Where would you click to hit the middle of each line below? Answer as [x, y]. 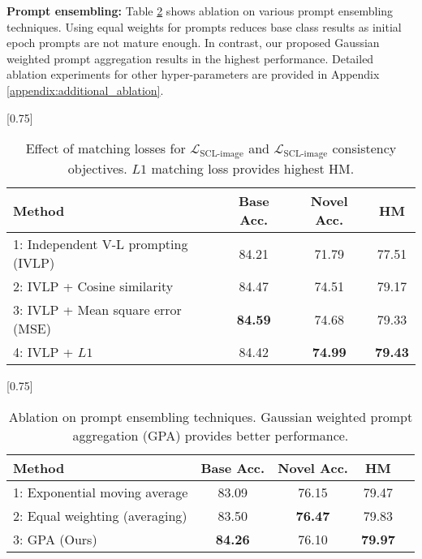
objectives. [97, 169]
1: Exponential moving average [101, 492]
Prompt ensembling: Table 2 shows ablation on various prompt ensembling [200, 11]
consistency [364, 148]
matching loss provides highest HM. [253, 169]
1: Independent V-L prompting [101, 244]
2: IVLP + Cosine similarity [93, 286]
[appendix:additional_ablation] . [85, 90]
